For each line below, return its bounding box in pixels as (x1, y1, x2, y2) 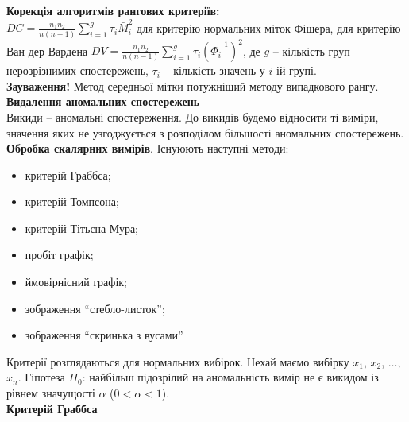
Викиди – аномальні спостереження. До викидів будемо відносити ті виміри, (6, 108, 379, 125)
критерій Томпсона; (25, 193, 119, 210)
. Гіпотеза (17, 369, 65, 385)
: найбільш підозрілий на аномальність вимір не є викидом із (82, 369, 379, 385)
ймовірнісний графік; (25, 273, 127, 290)
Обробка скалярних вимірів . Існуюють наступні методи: (6, 140, 289, 157)
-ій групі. (272, 62, 317, 79)
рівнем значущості (6, 385, 95, 401)
